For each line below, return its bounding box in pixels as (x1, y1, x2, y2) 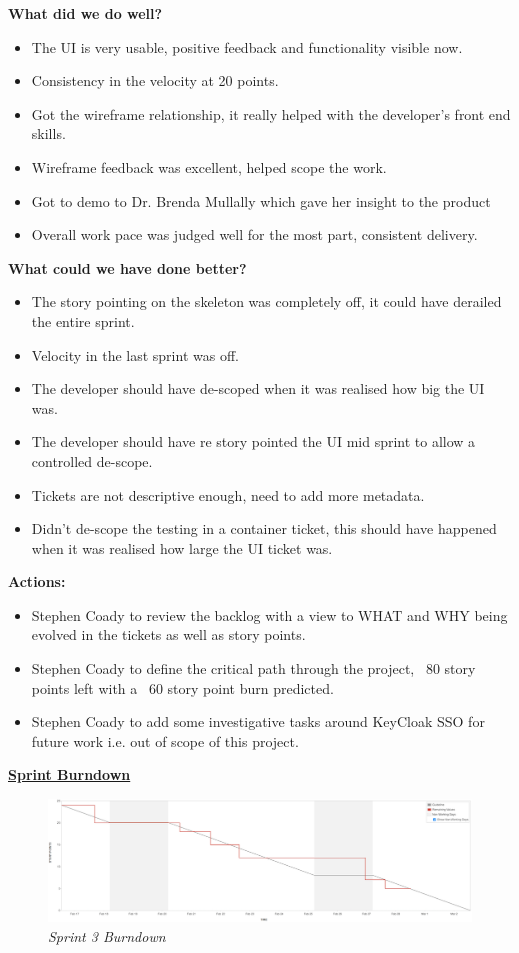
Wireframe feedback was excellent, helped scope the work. (31, 156, 387, 177)
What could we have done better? (8, 257, 247, 278)
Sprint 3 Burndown (48, 925, 166, 946)
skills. (31, 123, 66, 144)
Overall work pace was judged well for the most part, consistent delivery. (31, 224, 478, 245)
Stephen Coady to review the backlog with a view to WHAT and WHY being (31, 604, 508, 625)
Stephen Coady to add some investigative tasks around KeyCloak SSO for (31, 711, 485, 732)
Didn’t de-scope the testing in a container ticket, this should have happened (31, 518, 497, 539)
